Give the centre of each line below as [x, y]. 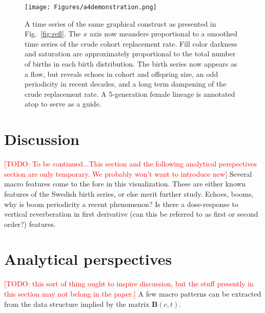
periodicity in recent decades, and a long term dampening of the [126, 84]
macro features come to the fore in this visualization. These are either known [125, 184]
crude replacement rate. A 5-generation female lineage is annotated [130, 93]
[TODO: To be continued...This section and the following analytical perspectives [130, 164]
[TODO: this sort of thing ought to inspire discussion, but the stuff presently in [129, 284]
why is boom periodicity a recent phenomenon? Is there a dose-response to [121, 204]
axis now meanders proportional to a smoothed [164, 34]
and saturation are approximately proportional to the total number [130, 54]
